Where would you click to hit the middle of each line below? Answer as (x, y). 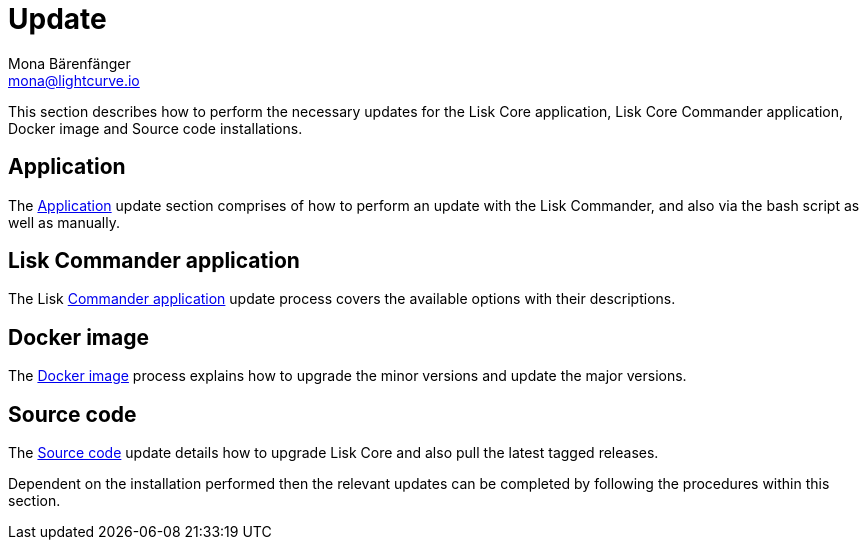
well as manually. (64, 222)
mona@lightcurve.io (74, 80)
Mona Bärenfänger (69, 63)
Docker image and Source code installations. (155, 128)
